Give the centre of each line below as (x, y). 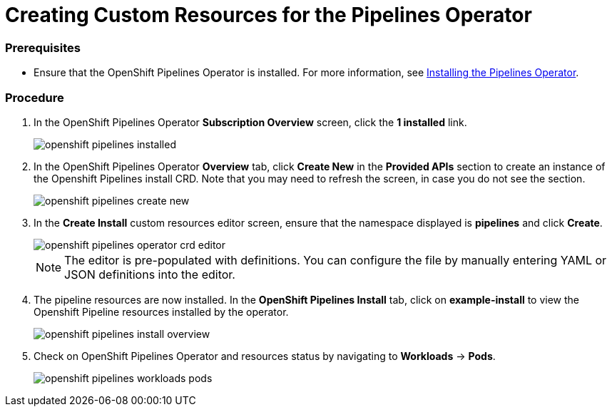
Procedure (35, 97)
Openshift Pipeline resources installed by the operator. (161, 311)
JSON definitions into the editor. (150, 274)
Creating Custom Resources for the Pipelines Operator (269, 15)
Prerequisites (43, 47)
